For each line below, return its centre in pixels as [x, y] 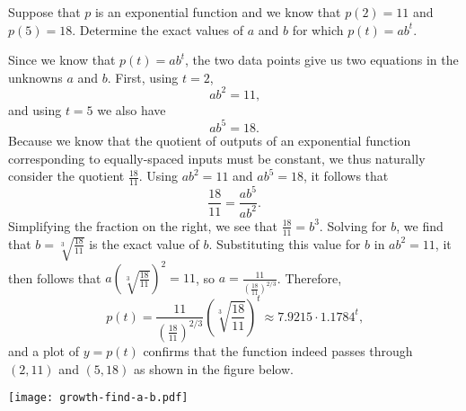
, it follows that [346, 176]
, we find [420, 225]
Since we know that [62, 60]
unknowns [35, 77]
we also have [132, 109]
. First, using [143, 77]
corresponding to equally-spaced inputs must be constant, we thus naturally [217, 158]
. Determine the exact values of [158, 29]
